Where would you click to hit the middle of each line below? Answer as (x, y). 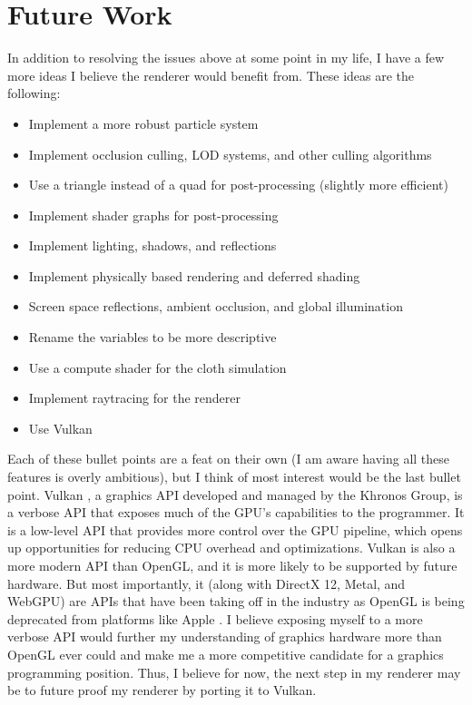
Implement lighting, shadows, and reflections (152, 245)
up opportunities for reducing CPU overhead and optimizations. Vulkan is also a (231, 548)
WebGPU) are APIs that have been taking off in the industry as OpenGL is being (236, 601)
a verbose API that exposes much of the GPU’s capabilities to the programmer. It (236, 512)
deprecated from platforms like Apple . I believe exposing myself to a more (215, 618)
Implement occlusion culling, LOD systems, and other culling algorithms (230, 154)
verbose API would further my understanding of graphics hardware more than (225, 636)
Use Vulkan (60, 428)
